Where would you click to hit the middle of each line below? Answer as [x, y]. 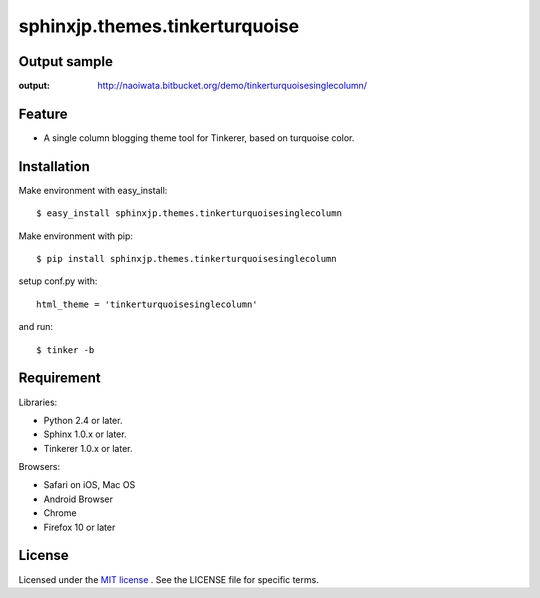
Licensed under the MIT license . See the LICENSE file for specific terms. [168, 579]
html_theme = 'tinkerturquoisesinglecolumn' [147, 304]
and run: [36, 327]
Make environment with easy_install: [93, 190]
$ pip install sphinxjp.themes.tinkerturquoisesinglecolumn [186, 259]
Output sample [66, 61]
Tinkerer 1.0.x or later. [88, 448]
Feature [43, 113]
